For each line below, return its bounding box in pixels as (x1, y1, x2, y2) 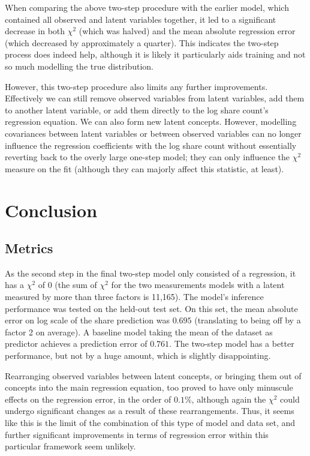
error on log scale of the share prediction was (5, 314, 170, 326)
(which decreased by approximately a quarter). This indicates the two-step (5, 36, 279, 49)
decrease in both (5, 25, 65, 37)
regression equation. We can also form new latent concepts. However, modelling (5, 115, 297, 128)
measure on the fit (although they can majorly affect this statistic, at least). (5, 162, 284, 175)
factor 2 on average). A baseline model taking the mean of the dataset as (5, 325, 273, 338)
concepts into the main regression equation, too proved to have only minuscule (5, 381, 293, 394)
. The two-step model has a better (169, 337, 294, 350)
